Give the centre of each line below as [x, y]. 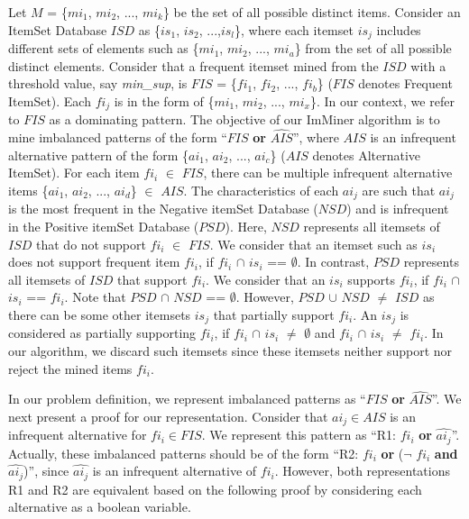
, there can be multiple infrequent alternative [328, 173]
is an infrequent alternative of [175, 471]
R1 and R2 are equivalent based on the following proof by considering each [215, 489]
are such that [399, 190]
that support [152, 279]
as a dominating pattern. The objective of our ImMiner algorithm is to [244, 119]
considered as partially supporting [102, 333]
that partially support [274, 314]
